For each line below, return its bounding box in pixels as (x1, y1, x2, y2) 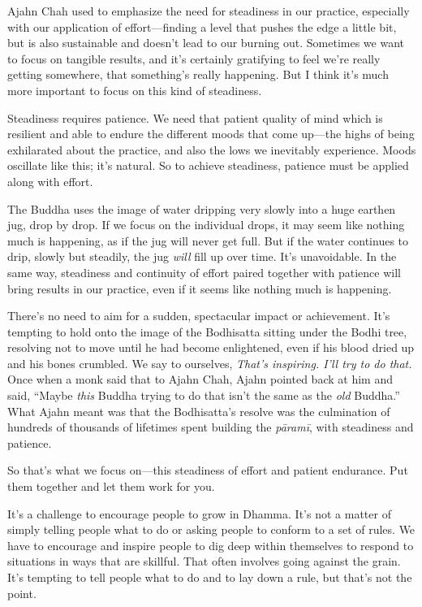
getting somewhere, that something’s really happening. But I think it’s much (7, 66, 389, 83)
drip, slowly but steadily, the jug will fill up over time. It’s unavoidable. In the (7, 248, 397, 265)
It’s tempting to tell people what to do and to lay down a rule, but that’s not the (7, 569, 412, 585)
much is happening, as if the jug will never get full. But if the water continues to (7, 232, 409, 249)
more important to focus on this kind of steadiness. (7, 81, 262, 98)
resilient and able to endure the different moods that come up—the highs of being (7, 125, 415, 142)
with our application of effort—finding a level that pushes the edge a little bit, (7, 18, 397, 35)
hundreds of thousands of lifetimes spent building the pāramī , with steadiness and (7, 418, 414, 436)
